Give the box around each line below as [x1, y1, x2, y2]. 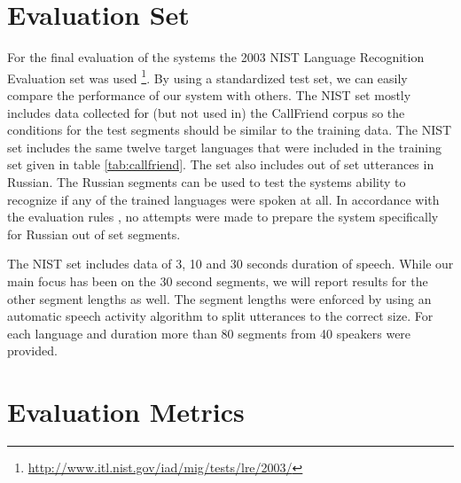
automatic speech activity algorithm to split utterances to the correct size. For [7, 307, 434, 325]
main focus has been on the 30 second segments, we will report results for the [7, 271, 428, 290]
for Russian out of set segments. [7, 224, 181, 243]
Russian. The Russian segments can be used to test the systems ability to [7, 172, 406, 191]
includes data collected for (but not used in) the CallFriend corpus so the [7, 103, 405, 121]
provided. [7, 341, 58, 360]
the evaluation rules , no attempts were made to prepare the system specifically [7, 207, 439, 226]
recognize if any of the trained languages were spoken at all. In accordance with [7, 190, 440, 208]
